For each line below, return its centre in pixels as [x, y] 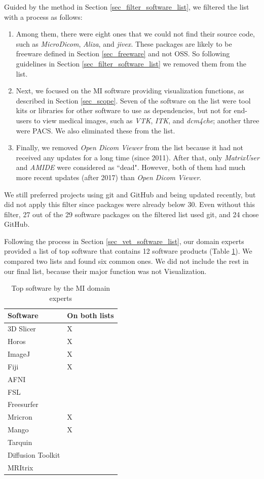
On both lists [90, 315]
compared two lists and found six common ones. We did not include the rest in [126, 261]
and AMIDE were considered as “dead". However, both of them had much [131, 167]
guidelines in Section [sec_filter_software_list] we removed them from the [131, 63]
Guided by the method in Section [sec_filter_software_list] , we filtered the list [127, 7]
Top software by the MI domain [61, 288]
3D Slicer [22, 329]
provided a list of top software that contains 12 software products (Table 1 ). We [128, 251]
